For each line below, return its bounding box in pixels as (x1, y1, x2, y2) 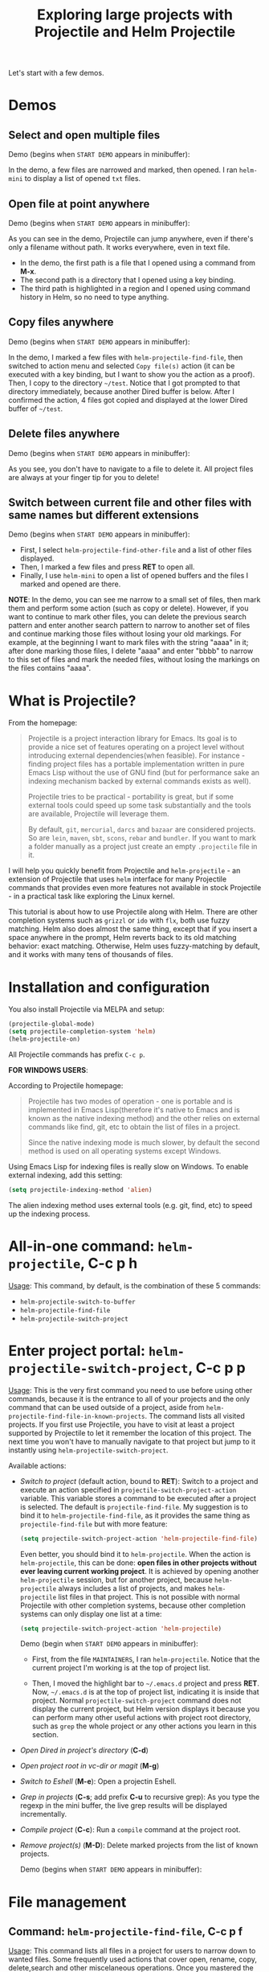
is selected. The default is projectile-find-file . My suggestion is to (19, 1502, 249, 1511)
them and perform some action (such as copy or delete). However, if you (8, 603, 249, 613)
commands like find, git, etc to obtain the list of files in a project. (27, 1122, 241, 1132)
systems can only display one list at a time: (19, 1608, 162, 1618)
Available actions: (8, 1461, 67, 1470)
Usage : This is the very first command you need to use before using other (8, 1385, 253, 1395)
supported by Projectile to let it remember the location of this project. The (8, 1428, 251, 1437)
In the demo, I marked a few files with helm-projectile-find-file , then (8, 352, 243, 362)
